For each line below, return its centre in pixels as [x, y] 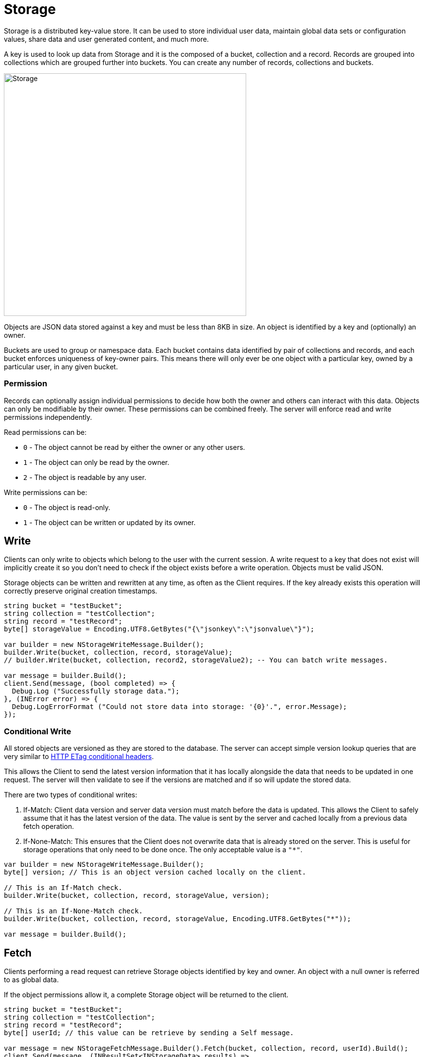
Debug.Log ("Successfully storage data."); [96, 691]
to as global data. [31, 979]
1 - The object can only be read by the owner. [96, 462]
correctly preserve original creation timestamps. [81, 591]
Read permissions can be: [45, 432]
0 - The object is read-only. [67, 507]
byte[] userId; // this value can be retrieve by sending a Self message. [149, 1032]
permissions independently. [48, 417]
